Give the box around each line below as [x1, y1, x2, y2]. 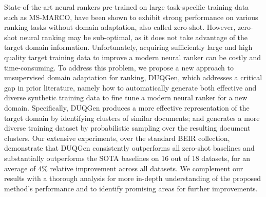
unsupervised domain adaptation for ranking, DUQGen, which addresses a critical [4, 72, 262, 83]
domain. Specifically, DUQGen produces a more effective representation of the [4, 102, 250, 113]
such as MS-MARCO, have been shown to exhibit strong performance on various [4, 11, 258, 22]
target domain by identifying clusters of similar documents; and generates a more [4, 112, 260, 123]
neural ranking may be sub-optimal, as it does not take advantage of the [20, 31, 248, 42]
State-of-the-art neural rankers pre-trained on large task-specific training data [4, 2, 249, 12]
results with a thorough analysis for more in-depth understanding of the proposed [4, 173, 261, 184]
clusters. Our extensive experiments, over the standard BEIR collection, [4, 132, 230, 143]
